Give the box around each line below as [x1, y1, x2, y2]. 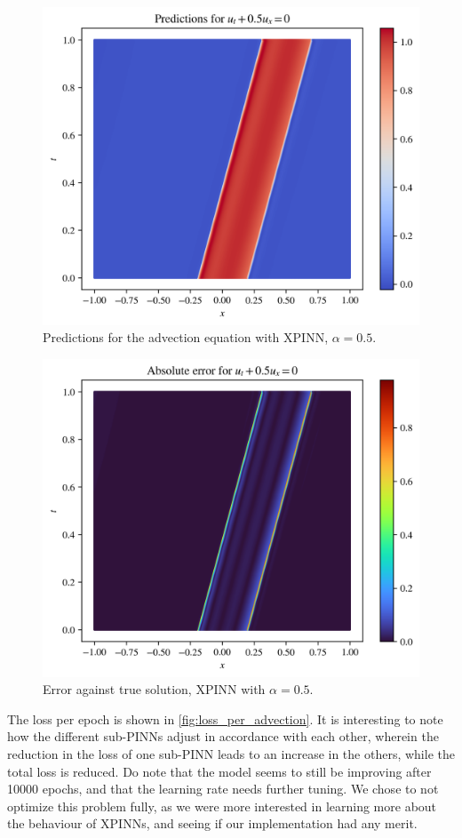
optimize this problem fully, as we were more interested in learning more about [7, 796, 437, 815]
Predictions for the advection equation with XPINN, [43, 328, 329, 347]
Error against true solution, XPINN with [43, 680, 266, 698]
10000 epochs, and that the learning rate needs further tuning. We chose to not [7, 779, 439, 798]
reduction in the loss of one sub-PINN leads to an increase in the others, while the [7, 745, 455, 763]
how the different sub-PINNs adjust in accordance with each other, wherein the [7, 727, 439, 746]
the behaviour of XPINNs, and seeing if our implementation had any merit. [7, 814, 418, 833]
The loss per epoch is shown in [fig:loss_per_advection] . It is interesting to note [7, 709, 443, 728]
